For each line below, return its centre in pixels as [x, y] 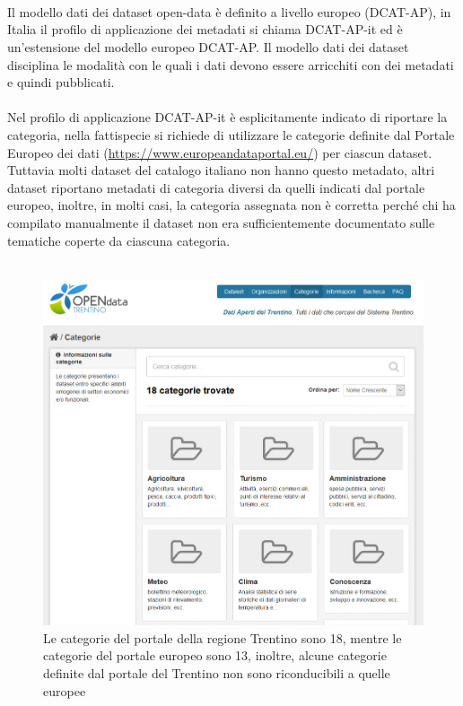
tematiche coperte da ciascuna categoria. [119, 240]
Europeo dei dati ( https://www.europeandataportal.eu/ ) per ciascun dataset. [220, 152]
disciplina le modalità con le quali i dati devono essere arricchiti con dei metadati [231, 64]
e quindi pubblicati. [61, 82]
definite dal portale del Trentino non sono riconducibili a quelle [217, 672]
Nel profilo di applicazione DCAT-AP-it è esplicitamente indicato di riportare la [227, 117]
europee [65, 690]
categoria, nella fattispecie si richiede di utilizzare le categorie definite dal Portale [231, 134]
